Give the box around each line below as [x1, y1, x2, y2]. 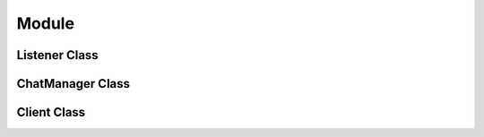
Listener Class [16, 47, 99, 63]
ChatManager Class [16, 76, 130, 91]
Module [16, 13, 75, 33]
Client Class [16, 105, 86, 120]
